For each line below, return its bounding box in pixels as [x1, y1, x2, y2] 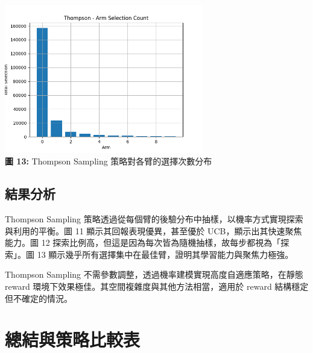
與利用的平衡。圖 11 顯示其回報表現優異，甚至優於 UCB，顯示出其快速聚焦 [5, 224, 302, 237]
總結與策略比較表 [5, 327, 141, 352]
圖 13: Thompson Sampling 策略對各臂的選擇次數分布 [5, 155, 212, 167]
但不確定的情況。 [5, 292, 72, 304]
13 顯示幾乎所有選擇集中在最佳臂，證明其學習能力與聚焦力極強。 [37, 248, 294, 260]
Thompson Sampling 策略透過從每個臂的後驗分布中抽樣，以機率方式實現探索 [5, 213, 303, 225]
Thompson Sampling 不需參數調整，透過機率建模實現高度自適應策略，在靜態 [5, 268, 303, 281]
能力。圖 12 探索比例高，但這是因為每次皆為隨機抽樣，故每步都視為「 [5, 236, 281, 249]
